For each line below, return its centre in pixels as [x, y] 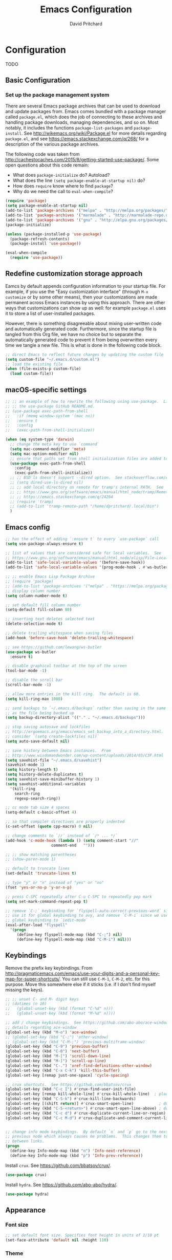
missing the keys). [25, 990]
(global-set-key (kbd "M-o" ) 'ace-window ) [51, 1032]
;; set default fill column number [43, 605]
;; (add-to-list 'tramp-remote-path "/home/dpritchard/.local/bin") [84, 506]
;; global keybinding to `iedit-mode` [47, 920]
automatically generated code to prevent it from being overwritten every [81, 340]
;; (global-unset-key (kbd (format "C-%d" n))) [59, 1009]
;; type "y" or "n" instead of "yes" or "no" [55, 883]
